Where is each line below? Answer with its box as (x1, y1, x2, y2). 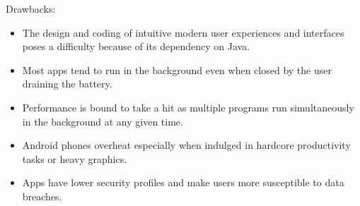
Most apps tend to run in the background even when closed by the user (22, 62, 332, 77)
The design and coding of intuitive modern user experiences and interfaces (22, 25, 344, 40)
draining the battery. (22, 76, 112, 91)
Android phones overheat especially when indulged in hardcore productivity (22, 138, 351, 152)
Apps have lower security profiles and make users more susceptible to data (22, 175, 344, 190)
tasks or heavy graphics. (22, 151, 127, 166)
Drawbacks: (6, 1, 56, 16)
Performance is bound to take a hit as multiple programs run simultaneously (22, 99, 354, 114)
